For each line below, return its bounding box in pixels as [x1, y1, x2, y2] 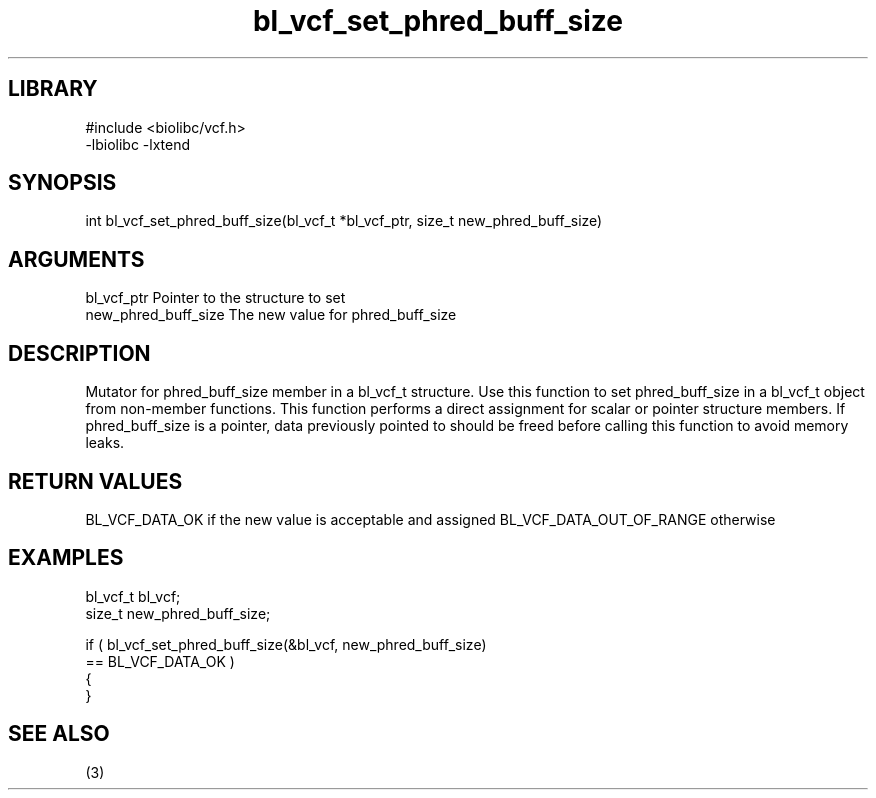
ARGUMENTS [8, 246, 145, 272]
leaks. [85, 434, 125, 452]
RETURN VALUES [8, 468, 183, 494]
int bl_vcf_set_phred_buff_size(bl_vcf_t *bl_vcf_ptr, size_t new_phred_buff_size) [85, 212, 603, 230]
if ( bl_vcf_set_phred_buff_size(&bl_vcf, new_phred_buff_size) [85, 635, 487, 653]
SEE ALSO [8, 721, 110, 747]
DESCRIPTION [8, 340, 151, 366]
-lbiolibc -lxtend [85, 135, 191, 153]
